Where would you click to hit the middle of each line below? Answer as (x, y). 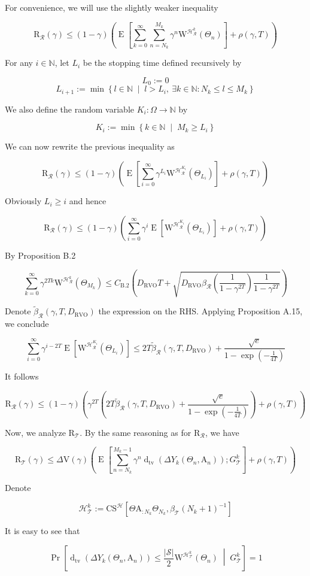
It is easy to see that (42, 531)
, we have (222, 432)
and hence (88, 201)
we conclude (27, 324)
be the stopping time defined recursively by (162, 63)
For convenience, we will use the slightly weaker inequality (112, 7)
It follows (22, 376)
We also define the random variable (69, 109)
